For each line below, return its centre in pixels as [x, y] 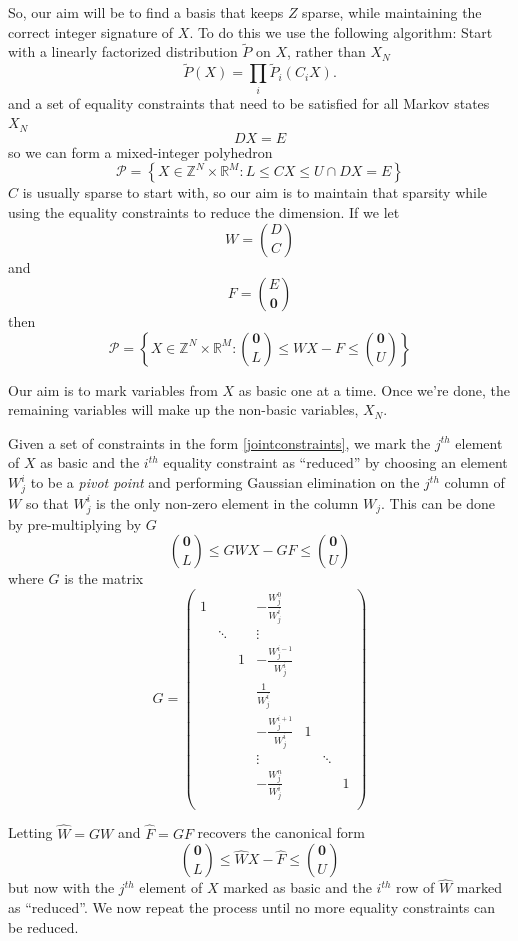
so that [47, 502]
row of [415, 887]
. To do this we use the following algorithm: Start [341, 31]
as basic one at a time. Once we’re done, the [374, 389]
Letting [30, 832]
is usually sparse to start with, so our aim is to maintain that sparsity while [255, 192]
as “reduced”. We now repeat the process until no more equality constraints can [252, 907]
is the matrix [104, 578]
